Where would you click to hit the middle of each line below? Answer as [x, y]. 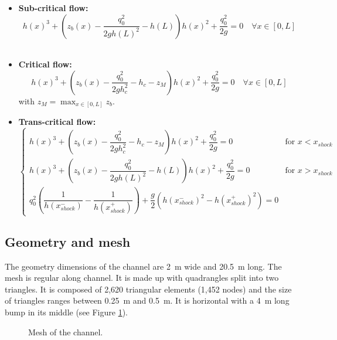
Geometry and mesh [68, 241]
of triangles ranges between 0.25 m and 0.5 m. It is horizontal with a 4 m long [147, 300]
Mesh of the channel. [66, 331]
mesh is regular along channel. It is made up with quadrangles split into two [142, 278]
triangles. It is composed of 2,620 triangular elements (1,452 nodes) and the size [148, 289]
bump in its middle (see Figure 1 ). [67, 312]
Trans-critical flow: [57, 122]
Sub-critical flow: [53, 8]
